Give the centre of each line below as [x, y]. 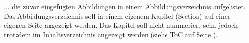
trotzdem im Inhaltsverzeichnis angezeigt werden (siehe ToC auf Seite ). [111, 34]
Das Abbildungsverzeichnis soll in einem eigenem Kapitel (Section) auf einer [117, 16]
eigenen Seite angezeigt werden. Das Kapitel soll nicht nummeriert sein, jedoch [121, 25]
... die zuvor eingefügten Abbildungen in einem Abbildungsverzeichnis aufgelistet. [125, 6]
